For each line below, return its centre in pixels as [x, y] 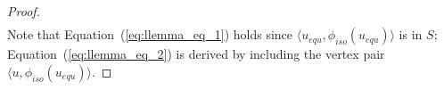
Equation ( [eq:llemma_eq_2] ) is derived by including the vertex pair [196, 54]
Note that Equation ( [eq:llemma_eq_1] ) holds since [150, 34]
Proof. [24, 11]
